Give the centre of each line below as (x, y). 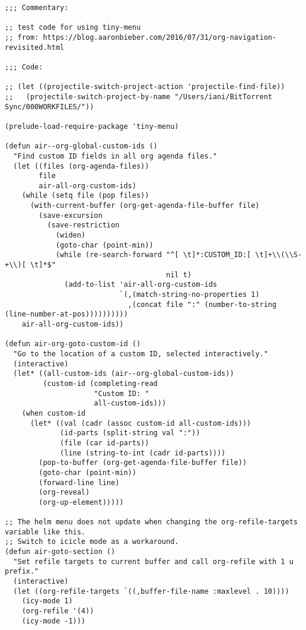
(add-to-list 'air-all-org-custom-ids (141, 285)
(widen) (71, 235)
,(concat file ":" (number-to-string (202, 304)
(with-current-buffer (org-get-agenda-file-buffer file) (145, 206)
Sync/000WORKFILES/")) (50, 107)
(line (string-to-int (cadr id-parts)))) (143, 453)
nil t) (179, 275)
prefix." (22, 572)
